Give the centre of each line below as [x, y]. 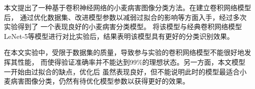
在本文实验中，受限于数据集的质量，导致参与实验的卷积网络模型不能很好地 [124, 52]
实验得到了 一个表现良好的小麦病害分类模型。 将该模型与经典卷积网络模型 [123, 27]
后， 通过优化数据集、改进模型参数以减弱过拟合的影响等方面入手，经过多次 [125, 17]
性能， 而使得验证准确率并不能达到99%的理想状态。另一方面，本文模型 [131, 62]
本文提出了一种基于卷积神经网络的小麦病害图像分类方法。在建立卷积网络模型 [127, 7]
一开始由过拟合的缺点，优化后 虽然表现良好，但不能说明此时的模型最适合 [122, 71]
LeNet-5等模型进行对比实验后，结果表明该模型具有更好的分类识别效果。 [119, 36]
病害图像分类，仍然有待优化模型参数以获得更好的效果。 [100, 81]
